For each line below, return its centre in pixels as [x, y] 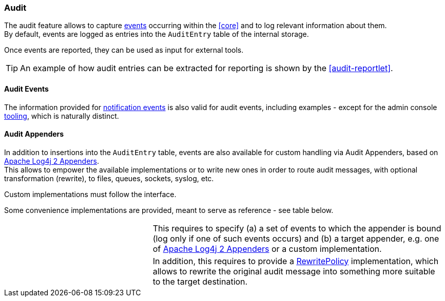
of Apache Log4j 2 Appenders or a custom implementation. [267, 249]
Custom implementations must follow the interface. [90, 194]
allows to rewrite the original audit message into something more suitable [294, 271]
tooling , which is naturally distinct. [62, 116]
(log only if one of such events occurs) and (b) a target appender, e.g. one [296, 238]
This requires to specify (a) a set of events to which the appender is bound [297, 228]
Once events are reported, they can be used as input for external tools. [124, 50]
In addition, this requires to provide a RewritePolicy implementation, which [296, 261]
